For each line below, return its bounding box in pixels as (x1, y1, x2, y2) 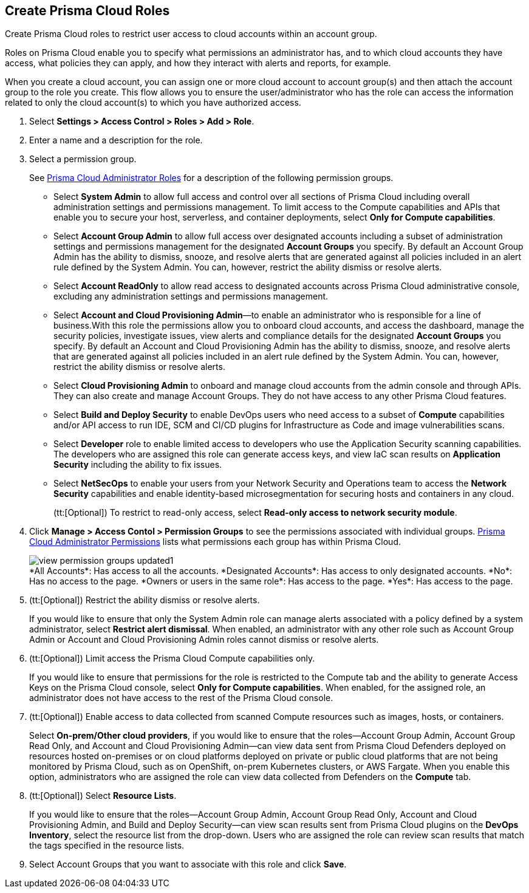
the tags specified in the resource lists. (29, 840, 185, 851)
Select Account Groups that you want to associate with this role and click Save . (29, 859, 347, 870)
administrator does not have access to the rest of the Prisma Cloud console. (29, 693, 333, 703)
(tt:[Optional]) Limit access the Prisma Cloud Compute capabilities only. (29, 653, 315, 664)
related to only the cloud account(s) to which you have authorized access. (5, 97, 301, 108)
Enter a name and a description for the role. (29, 135, 203, 146)
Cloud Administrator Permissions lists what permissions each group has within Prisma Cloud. (29, 536, 401, 547)
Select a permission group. (29, 154, 137, 165)
